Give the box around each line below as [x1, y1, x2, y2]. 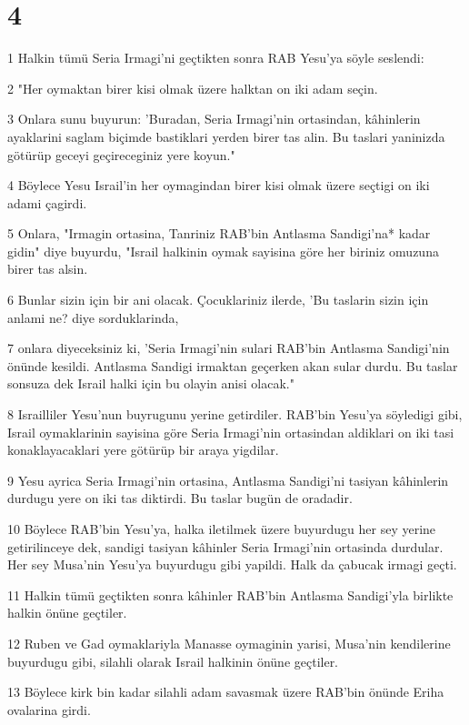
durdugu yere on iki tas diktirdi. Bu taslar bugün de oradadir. [7, 488, 353, 508]
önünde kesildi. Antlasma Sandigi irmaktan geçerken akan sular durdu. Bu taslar [7, 356, 458, 375]
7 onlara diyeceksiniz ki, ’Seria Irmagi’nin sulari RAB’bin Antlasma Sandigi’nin [7, 338, 450, 357]
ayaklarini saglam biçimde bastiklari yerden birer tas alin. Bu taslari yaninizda [7, 126, 445, 146]
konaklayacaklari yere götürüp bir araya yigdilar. [7, 440, 279, 459]
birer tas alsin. [7, 259, 88, 278]
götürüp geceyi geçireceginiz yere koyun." [7, 145, 235, 164]
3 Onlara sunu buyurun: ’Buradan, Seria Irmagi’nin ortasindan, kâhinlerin [7, 109, 421, 128]
